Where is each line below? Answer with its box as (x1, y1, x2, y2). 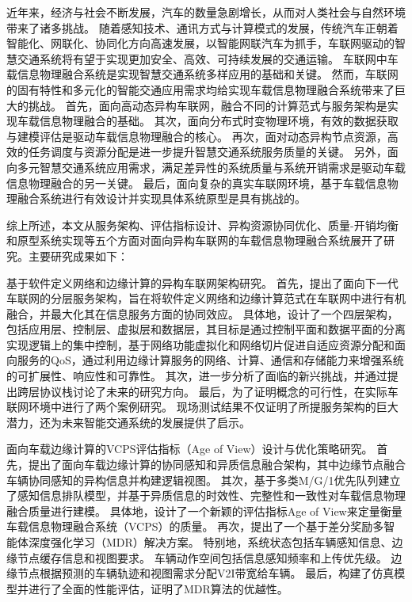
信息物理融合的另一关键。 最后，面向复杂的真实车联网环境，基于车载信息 (6, 174, 387, 191)
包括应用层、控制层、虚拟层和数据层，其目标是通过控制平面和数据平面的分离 (6, 321, 406, 337)
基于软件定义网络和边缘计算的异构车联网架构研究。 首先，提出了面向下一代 (6, 274, 399, 291)
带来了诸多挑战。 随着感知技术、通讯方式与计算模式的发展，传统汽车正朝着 (6, 19, 399, 36)
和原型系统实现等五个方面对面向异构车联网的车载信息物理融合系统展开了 (6, 232, 383, 249)
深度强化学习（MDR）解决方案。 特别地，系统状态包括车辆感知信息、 (28, 534, 392, 550)
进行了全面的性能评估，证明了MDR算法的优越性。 (28, 580, 288, 596)
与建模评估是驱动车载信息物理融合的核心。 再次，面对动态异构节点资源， (6, 128, 387, 144)
